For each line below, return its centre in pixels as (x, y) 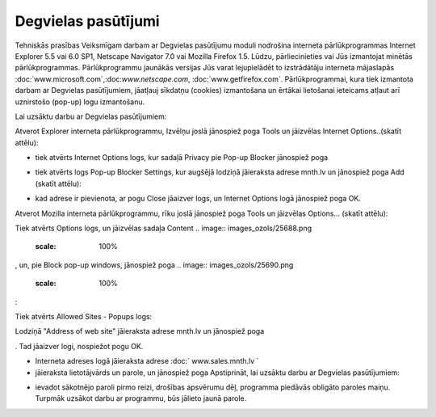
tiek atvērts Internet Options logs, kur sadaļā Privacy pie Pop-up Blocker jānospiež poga (182, 158)
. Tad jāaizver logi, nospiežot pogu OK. (79, 346)
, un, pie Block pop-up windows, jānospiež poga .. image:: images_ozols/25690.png (154, 265)
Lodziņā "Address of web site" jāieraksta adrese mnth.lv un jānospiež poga (140, 331)
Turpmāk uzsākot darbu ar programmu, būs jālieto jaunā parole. (141, 398)
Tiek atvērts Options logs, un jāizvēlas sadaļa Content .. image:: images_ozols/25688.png (163, 228)
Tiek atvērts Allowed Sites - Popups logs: (84, 316)
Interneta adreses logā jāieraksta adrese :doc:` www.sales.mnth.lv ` (147, 361)
